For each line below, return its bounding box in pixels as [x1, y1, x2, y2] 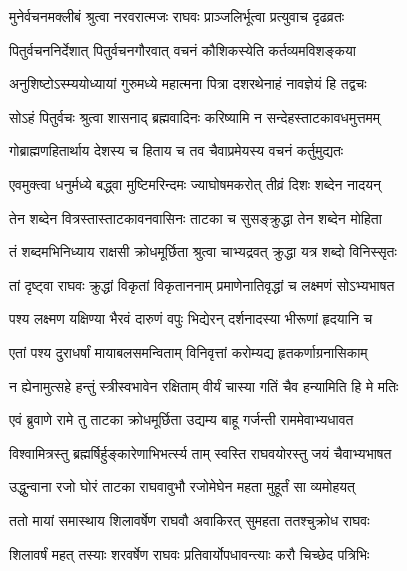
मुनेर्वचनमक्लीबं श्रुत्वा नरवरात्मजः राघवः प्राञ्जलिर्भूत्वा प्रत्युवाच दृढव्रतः [9, 6, 345, 26]
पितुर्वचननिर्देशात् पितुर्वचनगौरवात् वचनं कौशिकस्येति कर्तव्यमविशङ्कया [9, 39, 356, 60]
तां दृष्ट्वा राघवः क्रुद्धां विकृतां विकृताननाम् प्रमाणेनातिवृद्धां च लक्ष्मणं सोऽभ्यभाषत [9, 274, 395, 295]
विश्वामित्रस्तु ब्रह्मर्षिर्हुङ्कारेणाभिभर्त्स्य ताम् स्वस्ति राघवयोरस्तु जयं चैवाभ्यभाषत [9, 442, 392, 463]
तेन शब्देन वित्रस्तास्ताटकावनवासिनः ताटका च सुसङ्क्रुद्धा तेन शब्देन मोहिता [9, 207, 382, 228]
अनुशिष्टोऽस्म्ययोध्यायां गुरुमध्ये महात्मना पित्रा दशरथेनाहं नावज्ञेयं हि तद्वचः [9, 73, 367, 94]
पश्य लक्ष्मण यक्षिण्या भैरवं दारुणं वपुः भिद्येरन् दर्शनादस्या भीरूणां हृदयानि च [9, 308, 373, 329]
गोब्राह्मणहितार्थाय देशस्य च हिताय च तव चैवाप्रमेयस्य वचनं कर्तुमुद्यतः [9, 140, 344, 161]
